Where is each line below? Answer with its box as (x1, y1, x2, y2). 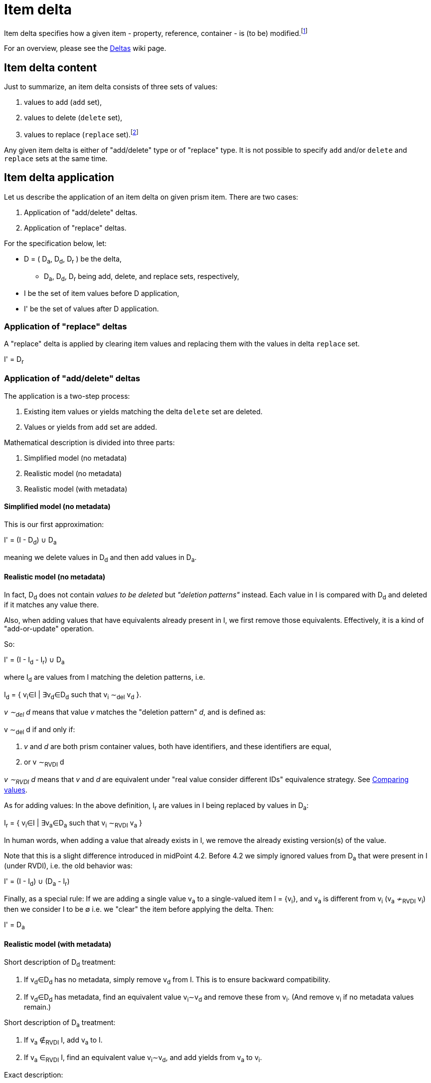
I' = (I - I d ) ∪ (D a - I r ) (4, 877, 70, 888)
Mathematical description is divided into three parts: (4, 438, 175, 447)
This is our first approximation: (4, 520, 104, 529)
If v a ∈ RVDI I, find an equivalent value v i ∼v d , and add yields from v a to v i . (24, 1053, 262, 1064)
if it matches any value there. (4, 600, 99, 609)
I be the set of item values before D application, (24, 289, 179, 298)
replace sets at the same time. (4, 154, 108, 163)
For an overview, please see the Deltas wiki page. (4, 44, 166, 53)
